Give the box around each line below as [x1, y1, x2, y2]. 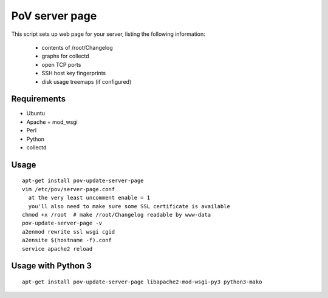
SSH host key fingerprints [41, 70, 106, 77]
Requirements [11, 94, 66, 104]
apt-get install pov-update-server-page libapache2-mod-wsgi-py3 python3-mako [22, 278, 262, 285]
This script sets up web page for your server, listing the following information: [11, 30, 206, 38]
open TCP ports [41, 61, 81, 68]
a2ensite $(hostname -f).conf [22, 237, 112, 244]
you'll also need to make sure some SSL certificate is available [28, 203, 230, 209]
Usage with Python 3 [11, 261, 92, 271]
